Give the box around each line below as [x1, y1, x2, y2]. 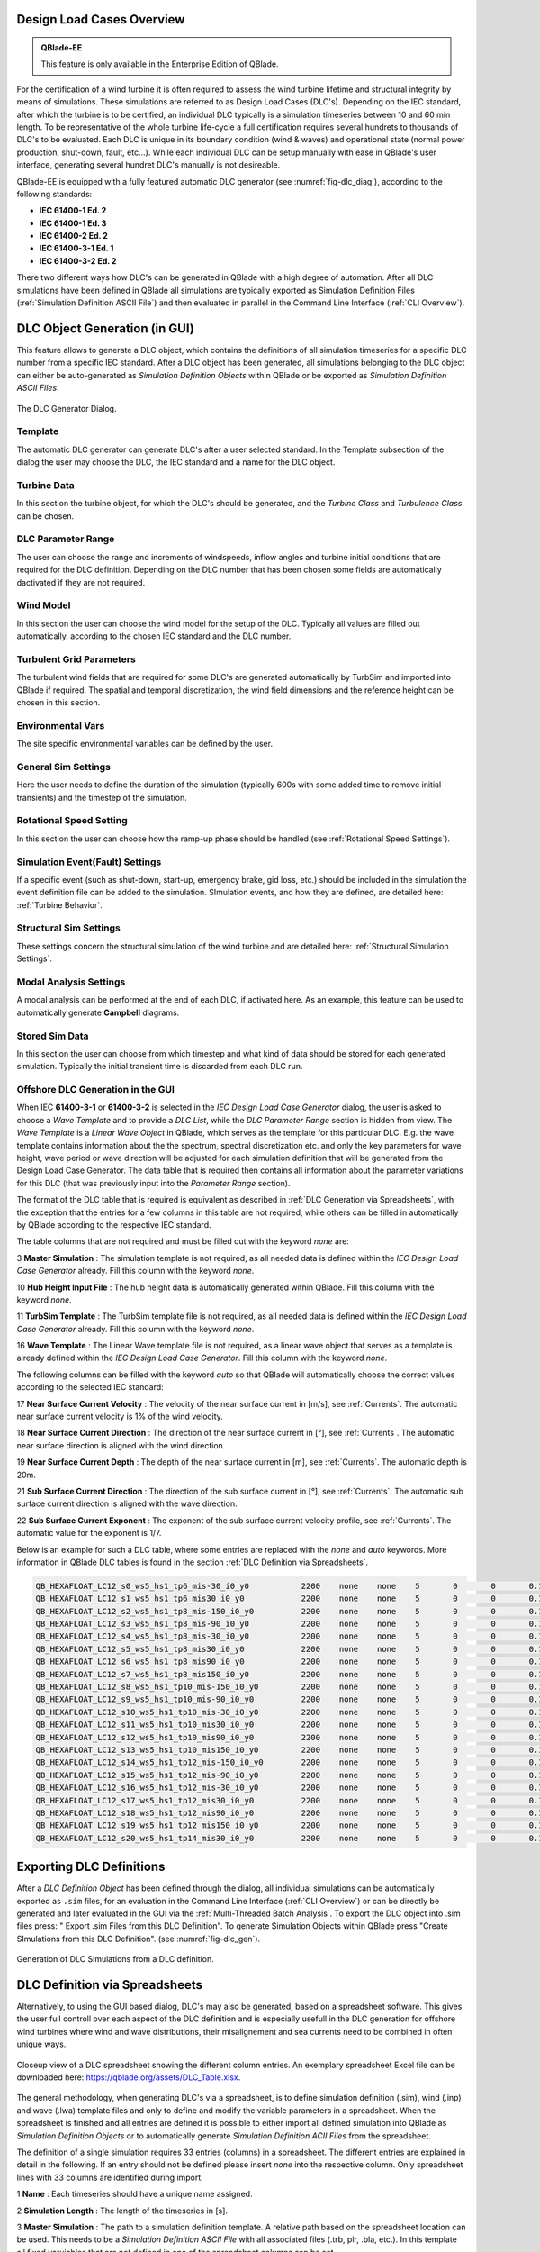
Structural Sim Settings [16, 922, 121, 934]
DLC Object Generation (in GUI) [16, 321, 195, 336]
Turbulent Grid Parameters [16, 653, 137, 666]
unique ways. [16, 2039, 67, 2049]
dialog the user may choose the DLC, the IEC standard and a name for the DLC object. [16, 457, 336, 468]
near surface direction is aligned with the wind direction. [16, 1439, 226, 1450]
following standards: [16, 188, 93, 199]
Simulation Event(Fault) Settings [16, 856, 162, 868]
